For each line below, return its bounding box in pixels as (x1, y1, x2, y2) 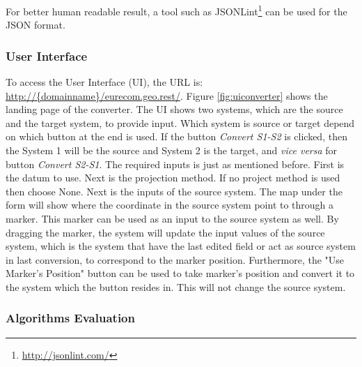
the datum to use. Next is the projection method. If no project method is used (6, 170, 340, 185)
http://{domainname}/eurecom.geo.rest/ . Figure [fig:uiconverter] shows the (6, 88, 328, 103)
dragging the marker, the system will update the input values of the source (6, 225, 325, 239)
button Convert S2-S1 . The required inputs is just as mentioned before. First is (6, 156, 345, 171)
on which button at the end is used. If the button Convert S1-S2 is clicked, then (6, 129, 347, 144)
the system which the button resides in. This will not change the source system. (6, 279, 346, 294)
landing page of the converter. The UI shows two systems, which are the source (6, 102, 343, 117)
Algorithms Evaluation (6, 309, 135, 327)
